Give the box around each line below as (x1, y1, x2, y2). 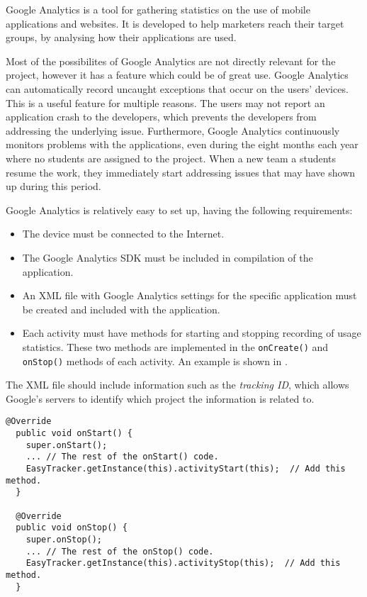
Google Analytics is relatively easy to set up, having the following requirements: (6, 202, 353, 217)
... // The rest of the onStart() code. (26, 452, 219, 462)
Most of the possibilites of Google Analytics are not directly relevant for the (6, 53, 336, 68)
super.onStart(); (26, 440, 108, 450)
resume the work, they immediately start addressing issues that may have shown (6, 164, 356, 179)
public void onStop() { (16, 523, 128, 533)
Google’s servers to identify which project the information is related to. (6, 391, 315, 406)
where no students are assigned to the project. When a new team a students (6, 150, 337, 165)
